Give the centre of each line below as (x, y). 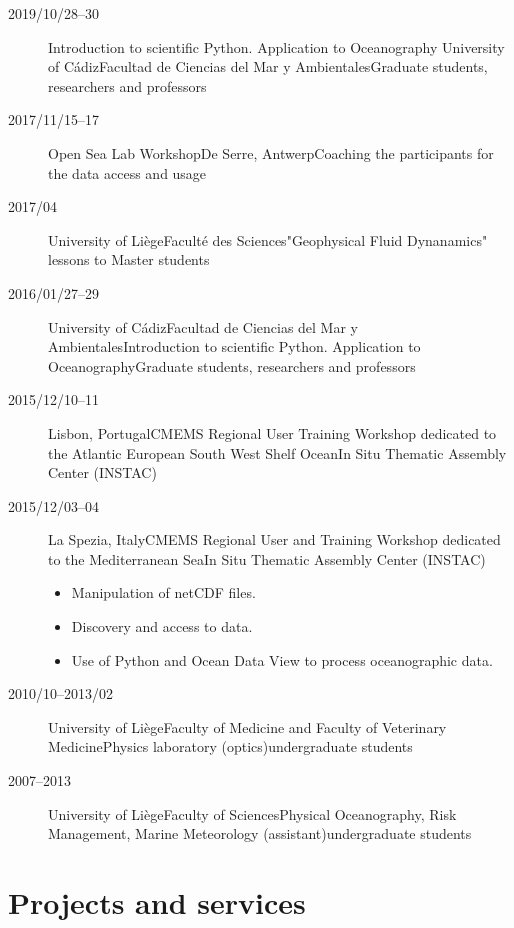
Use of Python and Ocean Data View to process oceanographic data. (282, 659)
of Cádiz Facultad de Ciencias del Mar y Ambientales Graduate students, (268, 66)
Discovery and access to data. (162, 626)
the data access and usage (127, 172)
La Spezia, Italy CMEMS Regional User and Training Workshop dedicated (274, 539)
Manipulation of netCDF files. (163, 592)
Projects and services (157, 902)
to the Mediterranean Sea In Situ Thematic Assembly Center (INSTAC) (267, 558)
